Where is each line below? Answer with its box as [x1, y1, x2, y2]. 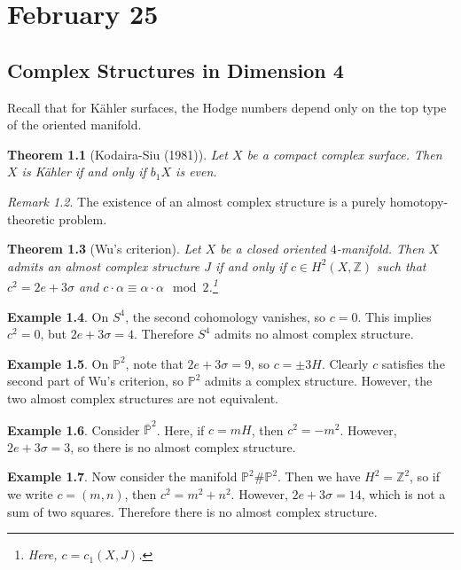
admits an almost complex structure [7, 256, 200, 275]
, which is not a [361, 485, 446, 504]
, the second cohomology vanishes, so [125, 307, 326, 325]
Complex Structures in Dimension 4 [7, 56, 344, 83]
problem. [59, 209, 107, 228]
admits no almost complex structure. [214, 324, 414, 343]
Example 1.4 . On [7, 307, 109, 325]
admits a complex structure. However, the [205, 371, 433, 390]
